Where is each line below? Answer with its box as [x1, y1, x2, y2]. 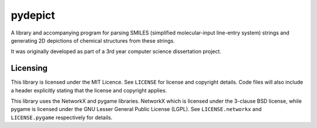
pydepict [11, 9, 55, 22]
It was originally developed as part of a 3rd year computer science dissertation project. [11, 48, 221, 55]
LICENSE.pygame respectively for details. [11, 114, 113, 121]
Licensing [11, 63, 48, 73]
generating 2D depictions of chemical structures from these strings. [11, 37, 176, 44]
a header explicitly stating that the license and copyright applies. [11, 87, 167, 94]
